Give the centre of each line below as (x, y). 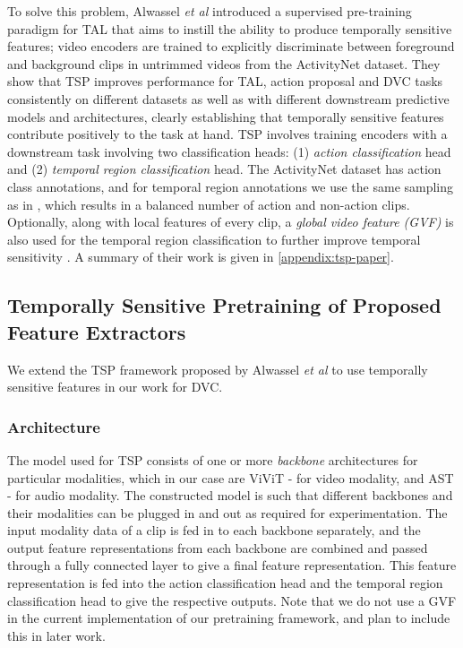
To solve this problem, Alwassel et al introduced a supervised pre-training (210, 11)
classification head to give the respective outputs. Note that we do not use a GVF (232, 600)
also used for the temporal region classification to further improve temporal (214, 239)
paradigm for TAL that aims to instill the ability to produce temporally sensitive (230, 28)
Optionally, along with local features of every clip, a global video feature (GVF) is (231, 222)
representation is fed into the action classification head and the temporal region (225, 583)
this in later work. (56, 635)
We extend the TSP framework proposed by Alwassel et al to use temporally (218, 369)
